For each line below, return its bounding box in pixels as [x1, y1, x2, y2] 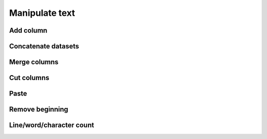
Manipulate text [9, 7, 75, 18]
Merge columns [9, 58, 59, 66]
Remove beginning [9, 105, 69, 114]
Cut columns [9, 74, 49, 82]
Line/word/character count [9, 121, 94, 130]
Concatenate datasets [9, 42, 79, 50]
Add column [9, 26, 47, 35]
